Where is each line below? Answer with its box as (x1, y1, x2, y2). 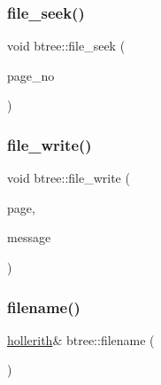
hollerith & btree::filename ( (7, 330, 155, 349)
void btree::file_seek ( (7, 36, 126, 55)
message (7, 228, 51, 247)
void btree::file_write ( (7, 169, 130, 187)
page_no (7, 66, 55, 84)
